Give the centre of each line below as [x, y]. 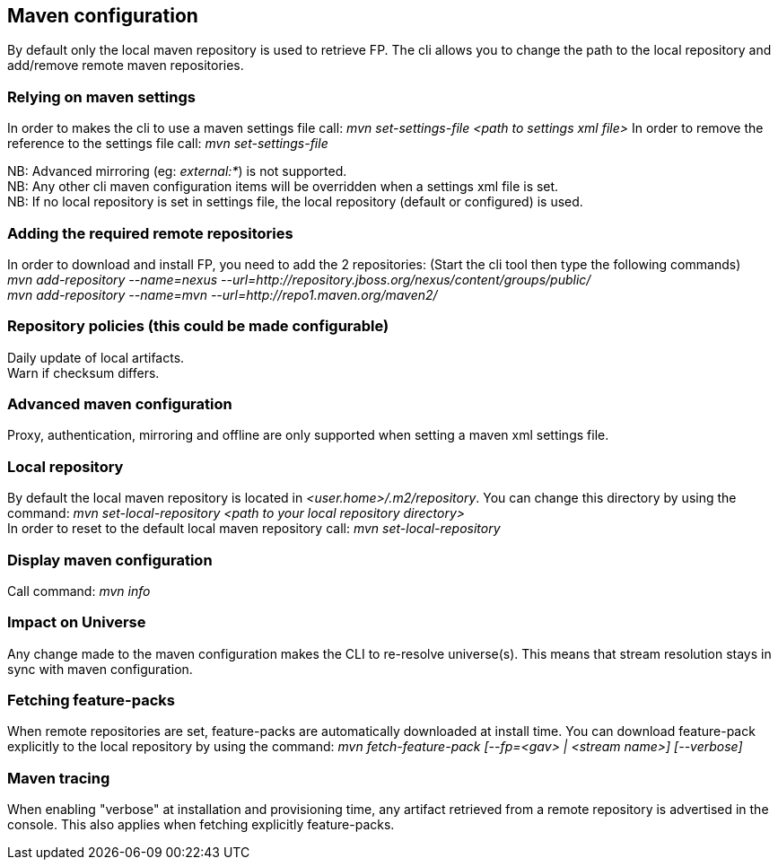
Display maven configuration [110, 560]
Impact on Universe [77, 622]
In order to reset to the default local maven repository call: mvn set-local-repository [254, 529]
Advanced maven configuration [120, 404]
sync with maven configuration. [100, 669]
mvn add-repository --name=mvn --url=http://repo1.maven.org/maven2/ [223, 294]
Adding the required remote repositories [150, 233]
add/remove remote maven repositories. [126, 66]
